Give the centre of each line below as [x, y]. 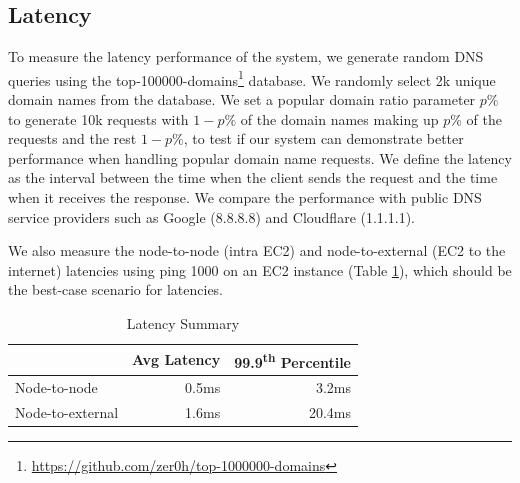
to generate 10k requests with [98, 118]
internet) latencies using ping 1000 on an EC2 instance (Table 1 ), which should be [260, 269]
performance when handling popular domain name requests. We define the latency [260, 157]
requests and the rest [72, 138]
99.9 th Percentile [292, 360]
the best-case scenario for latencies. [116, 289]
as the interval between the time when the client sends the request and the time [253, 177]
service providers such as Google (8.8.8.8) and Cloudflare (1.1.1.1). [211, 216]
